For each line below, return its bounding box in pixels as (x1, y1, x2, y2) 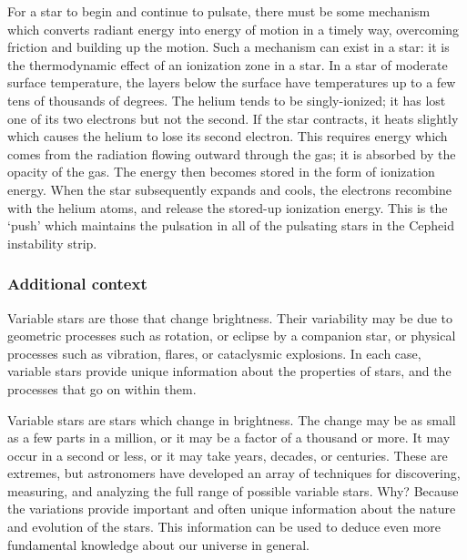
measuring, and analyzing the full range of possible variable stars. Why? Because (7, 481, 459, 500)
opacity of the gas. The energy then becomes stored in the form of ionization (7, 162, 435, 181)
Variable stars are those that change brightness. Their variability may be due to (7, 308, 453, 327)
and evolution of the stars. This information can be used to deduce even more (7, 517, 442, 536)
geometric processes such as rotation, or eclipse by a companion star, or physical (7, 326, 456, 345)
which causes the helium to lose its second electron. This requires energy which (7, 127, 448, 146)
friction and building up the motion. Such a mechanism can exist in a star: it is (7, 37, 450, 56)
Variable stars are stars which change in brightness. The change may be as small (7, 410, 456, 429)
